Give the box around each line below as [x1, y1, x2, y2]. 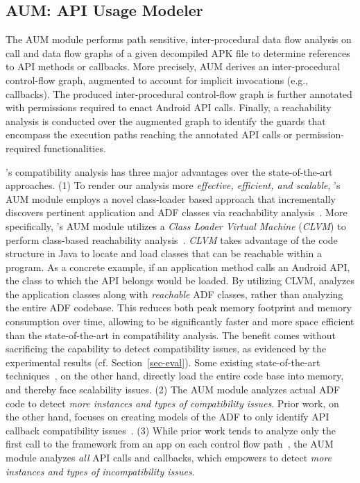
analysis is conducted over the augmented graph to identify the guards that [6, 113, 326, 128]
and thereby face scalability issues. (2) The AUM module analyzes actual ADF [6, 382, 341, 397]
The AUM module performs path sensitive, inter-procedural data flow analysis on [6, 32, 352, 47]
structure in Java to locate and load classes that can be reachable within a [6, 246, 322, 261]
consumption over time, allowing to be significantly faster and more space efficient [6, 314, 354, 329]
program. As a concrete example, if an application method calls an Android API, [6, 259, 350, 274]
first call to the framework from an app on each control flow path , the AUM [6, 436, 334, 451]
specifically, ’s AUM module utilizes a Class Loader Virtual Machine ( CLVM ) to [6, 218, 346, 233]
